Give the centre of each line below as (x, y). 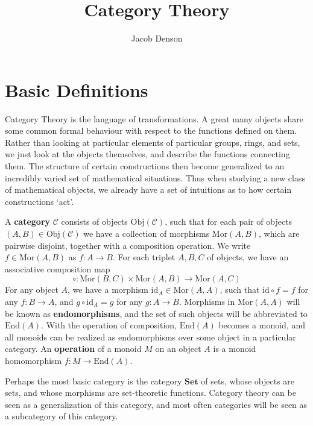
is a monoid (235, 349)
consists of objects (94, 221)
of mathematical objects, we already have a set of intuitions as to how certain (148, 190)
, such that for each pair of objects (229, 221)
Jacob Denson (157, 38)
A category (28, 221)
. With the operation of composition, (109, 325)
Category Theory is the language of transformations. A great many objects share (154, 118)
